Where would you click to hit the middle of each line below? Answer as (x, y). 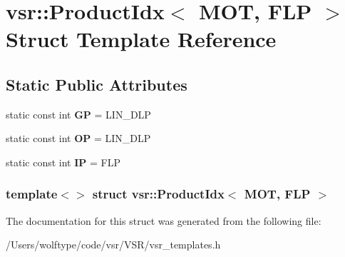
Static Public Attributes (97, 84)
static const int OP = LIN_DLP (78, 138)
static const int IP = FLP (63, 162)
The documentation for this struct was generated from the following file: (164, 220)
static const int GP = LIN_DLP (78, 114)
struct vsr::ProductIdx (158, 194)
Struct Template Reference (141, 39)
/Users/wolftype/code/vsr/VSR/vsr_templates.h (113, 245)
